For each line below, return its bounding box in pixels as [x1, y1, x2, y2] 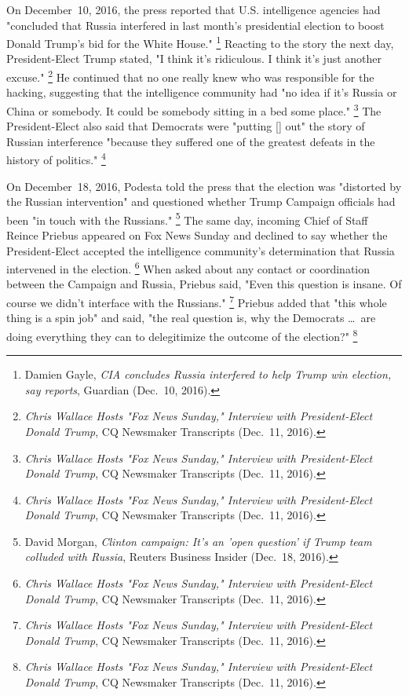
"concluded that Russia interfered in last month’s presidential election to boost [6, 16, 385, 33]
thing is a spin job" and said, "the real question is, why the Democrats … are [6, 310, 376, 326]
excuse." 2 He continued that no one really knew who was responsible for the [6, 67, 374, 85]
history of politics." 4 [6, 149, 106, 167]
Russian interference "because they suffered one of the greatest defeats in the [6, 133, 375, 149]
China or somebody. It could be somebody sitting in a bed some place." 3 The [6, 100, 382, 119]
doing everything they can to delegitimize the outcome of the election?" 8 [6, 325, 358, 344]
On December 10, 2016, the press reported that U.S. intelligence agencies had [6, 2, 381, 17]
